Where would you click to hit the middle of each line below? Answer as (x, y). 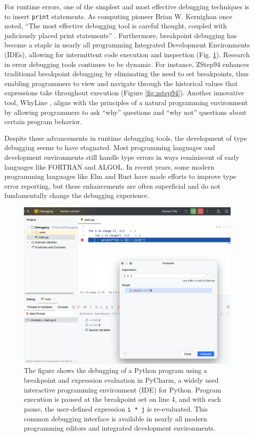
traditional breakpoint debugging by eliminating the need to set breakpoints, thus (127, 74)
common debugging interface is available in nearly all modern (116, 418)
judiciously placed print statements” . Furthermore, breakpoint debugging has (121, 35)
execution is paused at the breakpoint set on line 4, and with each (123, 399)
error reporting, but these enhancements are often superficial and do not (113, 185)
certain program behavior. (43, 121)
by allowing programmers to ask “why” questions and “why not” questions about (126, 112)
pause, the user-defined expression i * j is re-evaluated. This (116, 408)
